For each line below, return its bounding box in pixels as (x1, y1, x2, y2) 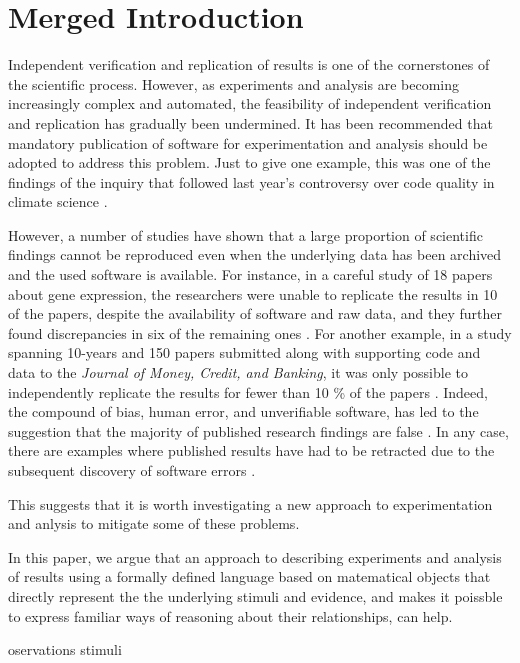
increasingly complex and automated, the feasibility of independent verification (8, 93, 492, 114)
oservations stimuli (8, 639, 122, 660)
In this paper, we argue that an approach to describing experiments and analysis (8, 546, 502, 567)
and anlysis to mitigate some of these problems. (8, 513, 300, 534)
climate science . (8, 191, 108, 212)
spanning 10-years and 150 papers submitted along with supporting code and (8, 342, 481, 363)
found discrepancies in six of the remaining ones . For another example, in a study (8, 322, 512, 343)
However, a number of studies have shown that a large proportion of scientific (8, 224, 483, 245)
